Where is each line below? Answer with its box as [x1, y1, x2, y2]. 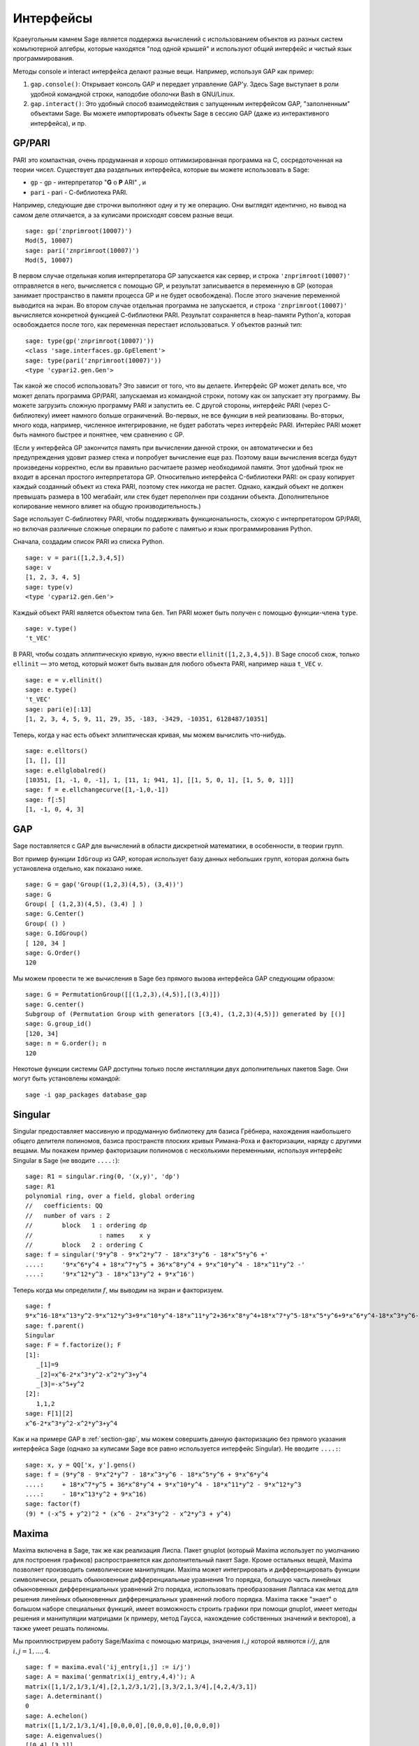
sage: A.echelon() [25, 1712, 89, 1719]
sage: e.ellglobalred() [25, 766, 107, 775]
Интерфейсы [13, 10, 93, 26]
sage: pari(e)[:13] [25, 705, 92, 713]
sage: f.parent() [25, 1321, 84, 1330]
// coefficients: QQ [25, 1202, 103, 1210]
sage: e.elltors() [25, 747, 89, 754]
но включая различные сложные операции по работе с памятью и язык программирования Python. [13, 524, 313, 533]
